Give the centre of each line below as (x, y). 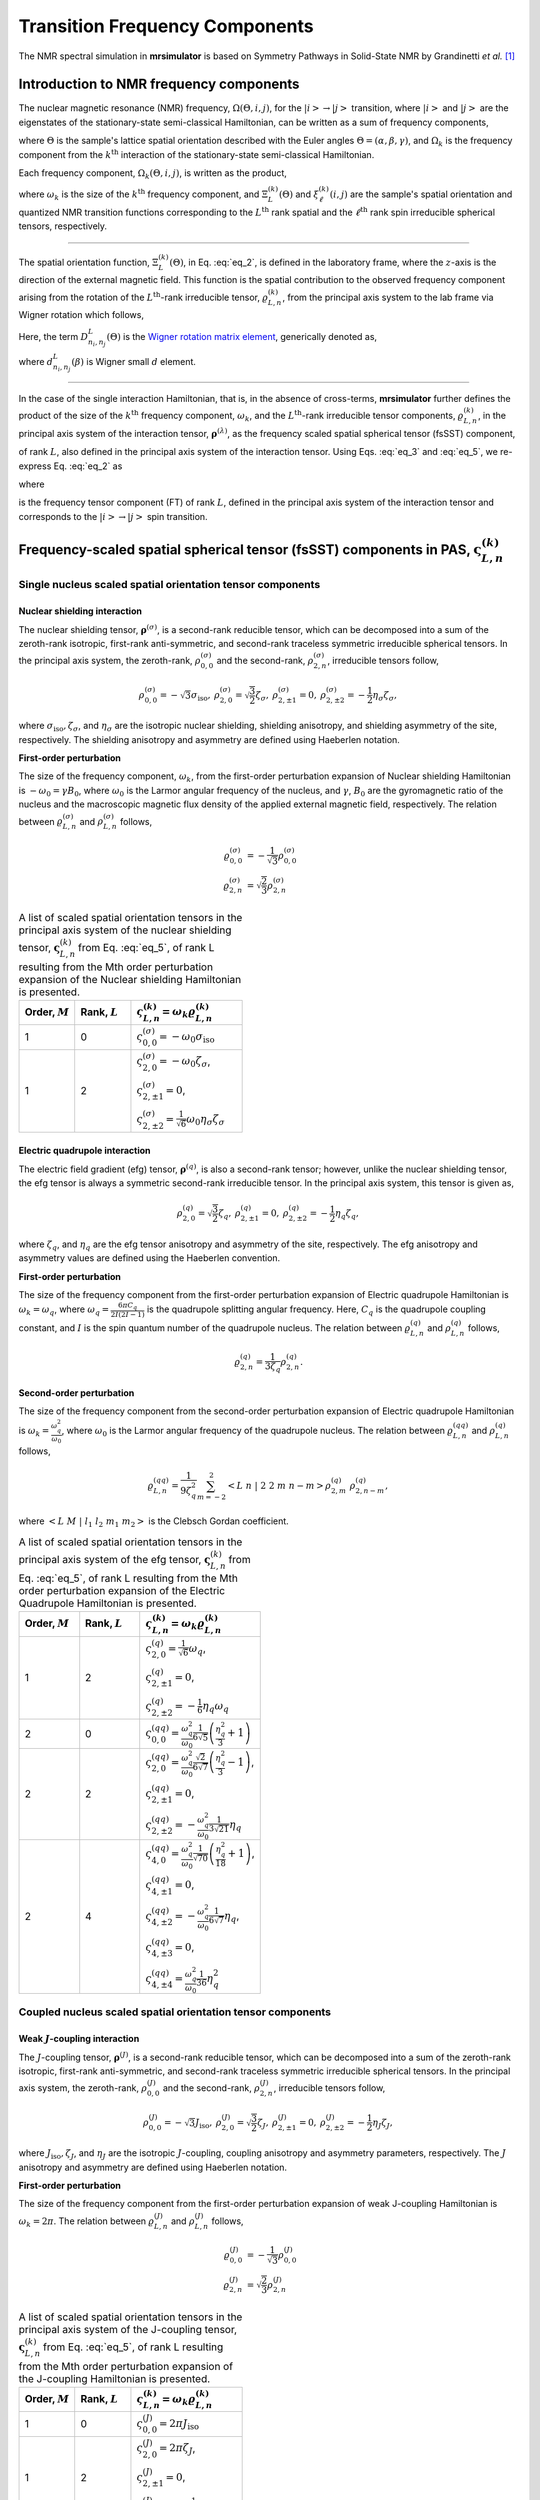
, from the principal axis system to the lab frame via (387, 297)
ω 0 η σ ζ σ (205, 1120)
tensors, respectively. (63, 226)
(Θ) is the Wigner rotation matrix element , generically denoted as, (242, 336)
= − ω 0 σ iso (186, 1037)
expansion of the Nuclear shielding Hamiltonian (130, 979)
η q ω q (216, 1707)
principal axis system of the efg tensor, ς (114, 1559)
